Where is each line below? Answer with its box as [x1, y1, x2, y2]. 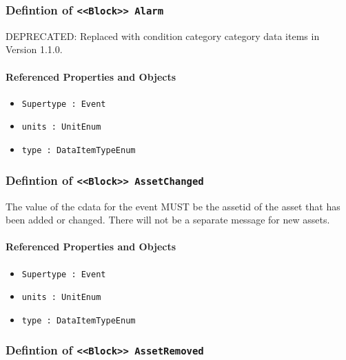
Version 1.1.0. [6, 42, 63, 57]
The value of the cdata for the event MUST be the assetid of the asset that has [6, 199, 340, 213]
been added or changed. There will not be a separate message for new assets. [6, 212, 330, 227]
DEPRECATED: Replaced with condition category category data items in [6, 28, 320, 43]
